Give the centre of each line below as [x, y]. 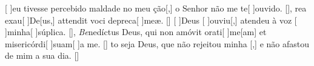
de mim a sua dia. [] [42, 55]
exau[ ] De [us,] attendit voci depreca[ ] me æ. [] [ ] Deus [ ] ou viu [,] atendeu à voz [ [151, 20]
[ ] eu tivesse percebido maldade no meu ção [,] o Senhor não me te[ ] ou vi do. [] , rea [156, 8]
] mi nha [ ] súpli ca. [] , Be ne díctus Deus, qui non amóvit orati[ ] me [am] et [136, 32]
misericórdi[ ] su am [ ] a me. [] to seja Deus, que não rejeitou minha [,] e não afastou [157, 43]
